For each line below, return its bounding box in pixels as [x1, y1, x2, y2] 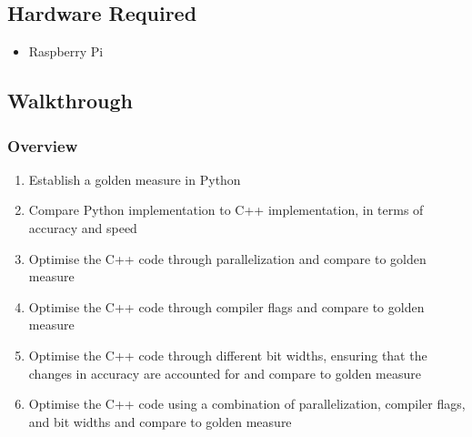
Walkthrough [7, 86, 133, 115]
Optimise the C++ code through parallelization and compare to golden [28, 249, 427, 268]
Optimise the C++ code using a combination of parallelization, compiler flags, [28, 394, 466, 413]
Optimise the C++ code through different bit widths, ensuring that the [28, 345, 427, 364]
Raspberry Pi [28, 42, 104, 61]
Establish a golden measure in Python [28, 169, 241, 188]
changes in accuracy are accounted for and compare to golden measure [28, 363, 421, 382]
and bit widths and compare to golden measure [28, 412, 292, 431]
